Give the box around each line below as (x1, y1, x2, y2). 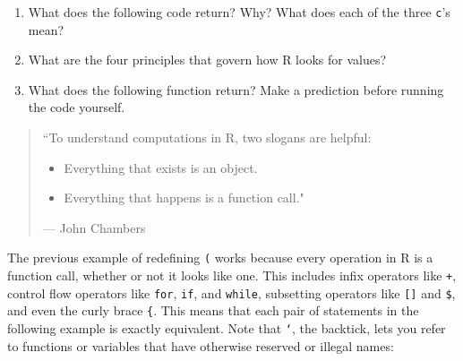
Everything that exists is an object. (64, 158, 258, 176)
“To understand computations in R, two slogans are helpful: (42, 128, 372, 147)
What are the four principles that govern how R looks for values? (28, 50, 387, 69)
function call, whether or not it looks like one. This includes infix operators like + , (7, 266, 457, 285)
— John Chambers (42, 218, 146, 236)
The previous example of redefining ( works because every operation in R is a (7, 248, 433, 267)
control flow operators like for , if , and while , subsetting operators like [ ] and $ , (7, 283, 456, 302)
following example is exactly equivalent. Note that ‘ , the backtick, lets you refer (7, 319, 446, 338)
